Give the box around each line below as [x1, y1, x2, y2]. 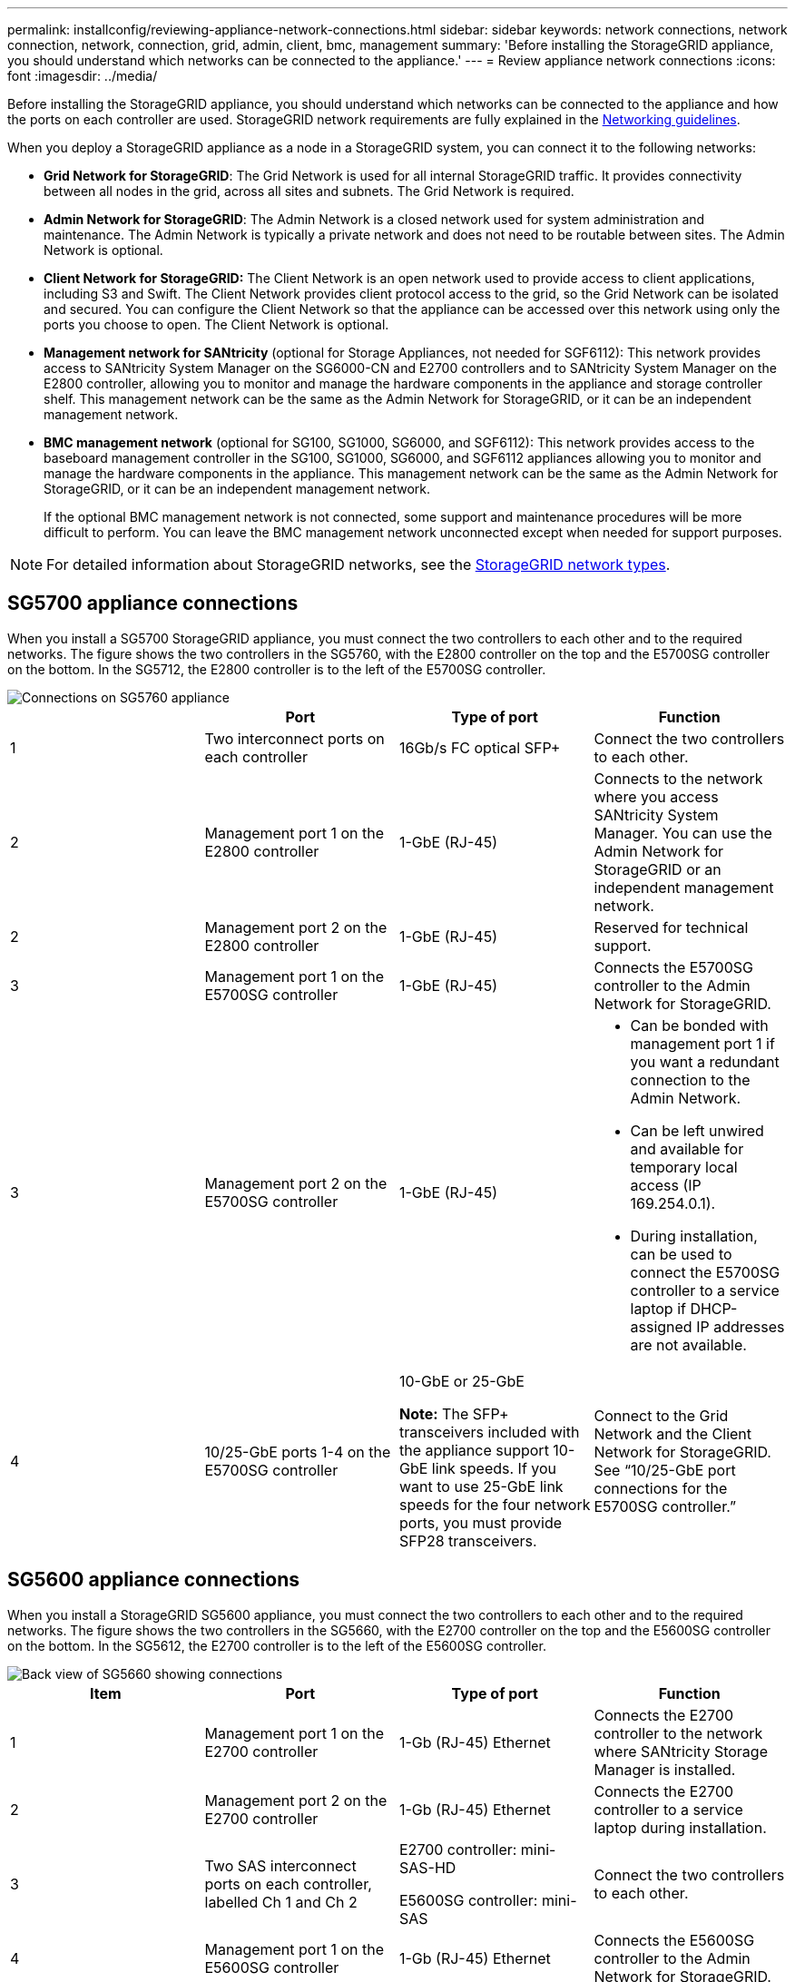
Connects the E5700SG [594, 957, 754, 976]
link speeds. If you [431, 1458, 557, 1477]
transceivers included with [399, 1422, 580, 1441]
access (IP [630, 1175, 702, 1194]
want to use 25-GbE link [399, 1477, 564, 1496]
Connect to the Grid [594, 1406, 729, 1425]
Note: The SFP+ [399, 1404, 509, 1423]
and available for [630, 1139, 744, 1158]
